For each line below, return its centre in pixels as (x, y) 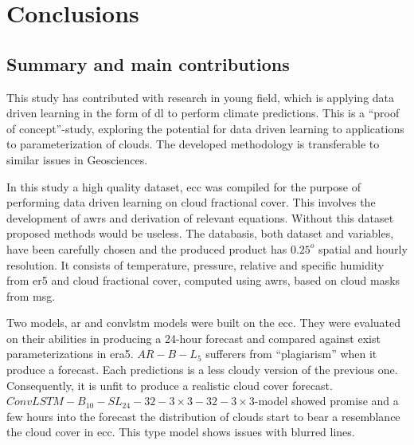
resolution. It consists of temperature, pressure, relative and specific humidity (195, 264)
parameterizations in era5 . (70, 354)
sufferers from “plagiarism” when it (291, 354)
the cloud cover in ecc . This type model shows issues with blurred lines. (181, 432)
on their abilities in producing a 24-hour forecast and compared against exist (193, 338)
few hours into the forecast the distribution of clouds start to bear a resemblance (203, 416)
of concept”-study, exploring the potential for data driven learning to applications (205, 128)
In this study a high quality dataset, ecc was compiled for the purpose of (184, 186)
